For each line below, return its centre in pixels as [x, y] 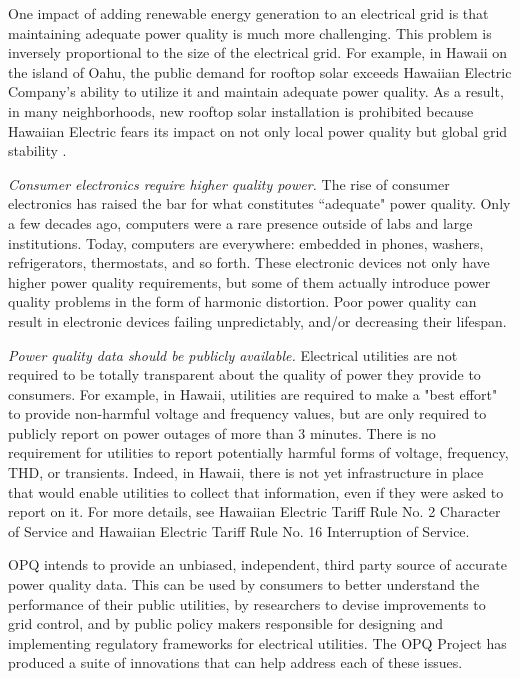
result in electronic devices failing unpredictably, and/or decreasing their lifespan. [257, 320]
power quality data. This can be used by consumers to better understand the [244, 584]
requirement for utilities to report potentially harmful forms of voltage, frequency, [258, 452]
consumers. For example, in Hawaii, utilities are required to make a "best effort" [253, 393]
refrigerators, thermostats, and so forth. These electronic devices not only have [249, 262]
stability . [37, 150]
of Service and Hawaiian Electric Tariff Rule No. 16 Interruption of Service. [239, 530]
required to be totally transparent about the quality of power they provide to [244, 374]
